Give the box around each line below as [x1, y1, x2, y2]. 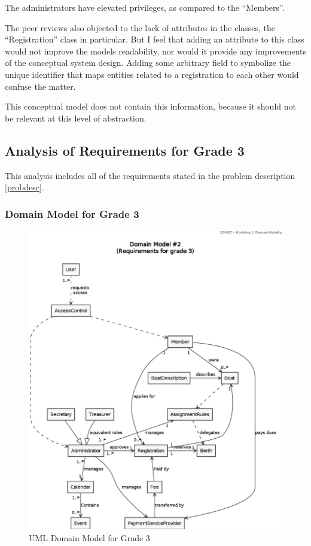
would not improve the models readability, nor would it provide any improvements [5, 44, 306, 57]
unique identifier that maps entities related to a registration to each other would [5, 68, 299, 80]
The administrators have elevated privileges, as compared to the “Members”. [5, 1, 285, 13]
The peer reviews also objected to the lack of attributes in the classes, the [5, 21, 276, 34]
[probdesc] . [5, 181, 44, 193]
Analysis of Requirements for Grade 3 [5, 141, 245, 159]
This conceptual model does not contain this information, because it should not [5, 100, 296, 113]
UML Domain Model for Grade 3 [29, 531, 150, 544]
